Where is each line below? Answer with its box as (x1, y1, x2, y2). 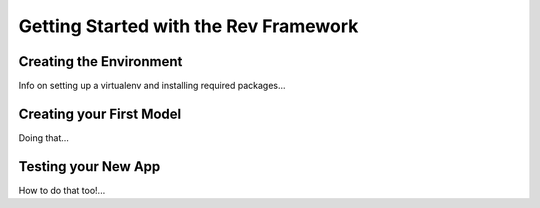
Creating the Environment (18, 53, 183, 70)
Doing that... (18, 131, 70, 144)
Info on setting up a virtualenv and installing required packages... (18, 80, 286, 92)
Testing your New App (18, 158, 161, 175)
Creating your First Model (18, 105, 182, 122)
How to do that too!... (18, 184, 106, 196)
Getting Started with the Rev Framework (18, 15, 359, 37)
